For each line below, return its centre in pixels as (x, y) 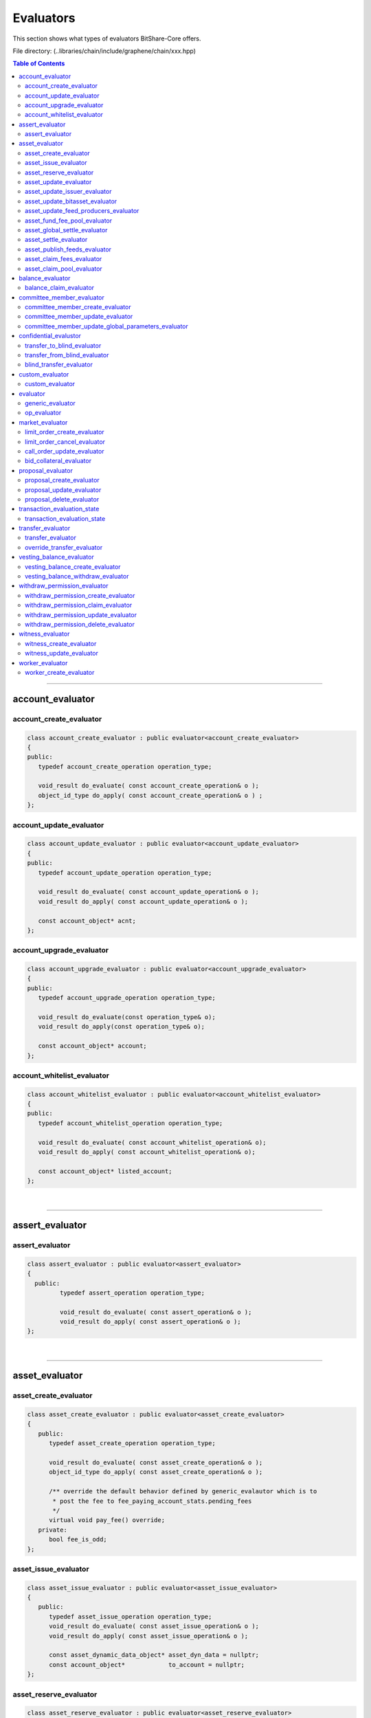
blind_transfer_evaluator (59, 365)
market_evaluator (43, 422)
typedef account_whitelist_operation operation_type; (131, 1123)
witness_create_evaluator (61, 643)
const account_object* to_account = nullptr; (147, 1664)
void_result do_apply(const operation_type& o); (122, 1027)
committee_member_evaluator (61, 297)
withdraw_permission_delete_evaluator (80, 624)
